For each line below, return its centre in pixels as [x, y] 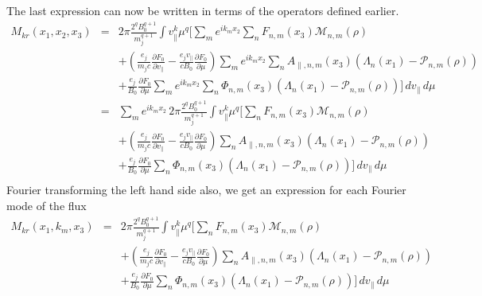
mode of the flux [47, 205]
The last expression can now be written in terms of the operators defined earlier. [203, 10]
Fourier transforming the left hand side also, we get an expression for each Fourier [206, 190]
